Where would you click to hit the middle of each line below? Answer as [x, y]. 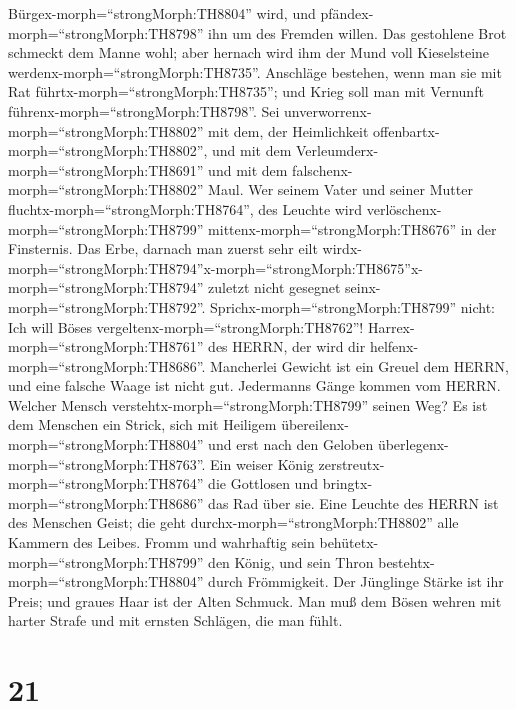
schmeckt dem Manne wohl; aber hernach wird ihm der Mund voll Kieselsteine [249, 52]
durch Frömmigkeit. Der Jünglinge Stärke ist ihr [356, 581]
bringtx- [347, 483]
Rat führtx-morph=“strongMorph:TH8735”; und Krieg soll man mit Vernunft [246, 91]
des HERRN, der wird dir [287, 346]
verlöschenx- [404, 208]
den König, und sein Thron [291, 561]
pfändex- [347, 13]
